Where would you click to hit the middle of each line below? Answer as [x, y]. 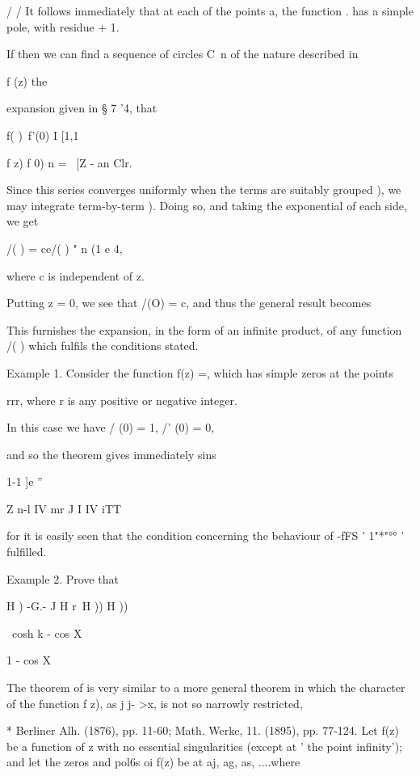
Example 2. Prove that [63, 578]
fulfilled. [27, 552]
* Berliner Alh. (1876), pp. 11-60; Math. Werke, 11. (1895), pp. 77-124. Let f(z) [203, 730]
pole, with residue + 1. [63, 26]
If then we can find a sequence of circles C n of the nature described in [183, 54]
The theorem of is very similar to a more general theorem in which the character [206, 687]
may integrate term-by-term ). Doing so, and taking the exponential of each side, [207, 205]
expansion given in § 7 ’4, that [82, 108]
